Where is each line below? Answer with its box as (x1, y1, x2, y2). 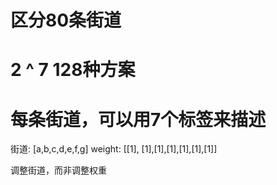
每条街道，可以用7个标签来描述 (10, 108, 267, 131)
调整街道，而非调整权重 (10, 164, 107, 176)
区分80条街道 (10, 9, 122, 32)
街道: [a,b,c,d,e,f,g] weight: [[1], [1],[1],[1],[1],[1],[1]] (10, 143, 218, 155)
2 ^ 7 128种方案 (10, 59, 136, 81)
